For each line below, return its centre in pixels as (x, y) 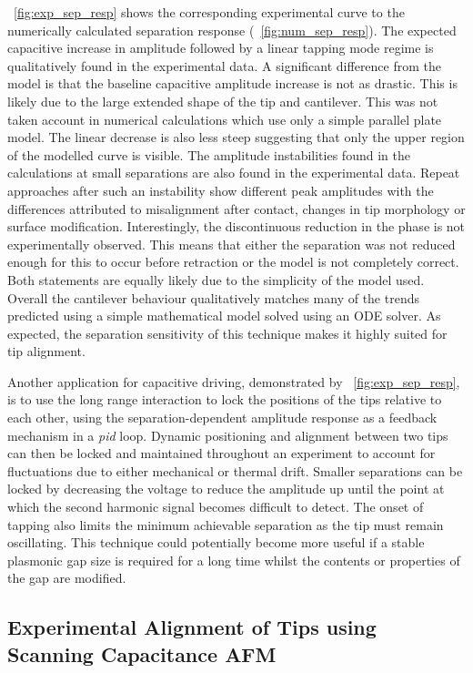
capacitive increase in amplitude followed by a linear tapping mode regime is (221, 48)
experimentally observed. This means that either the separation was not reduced (231, 244)
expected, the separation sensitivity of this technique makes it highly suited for (227, 333)
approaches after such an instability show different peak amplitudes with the (221, 190)
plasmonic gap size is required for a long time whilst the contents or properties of (234, 560)
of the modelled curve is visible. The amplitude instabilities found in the (209, 154)
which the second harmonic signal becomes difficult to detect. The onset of (216, 507)
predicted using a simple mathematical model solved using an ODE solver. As (224, 316)
